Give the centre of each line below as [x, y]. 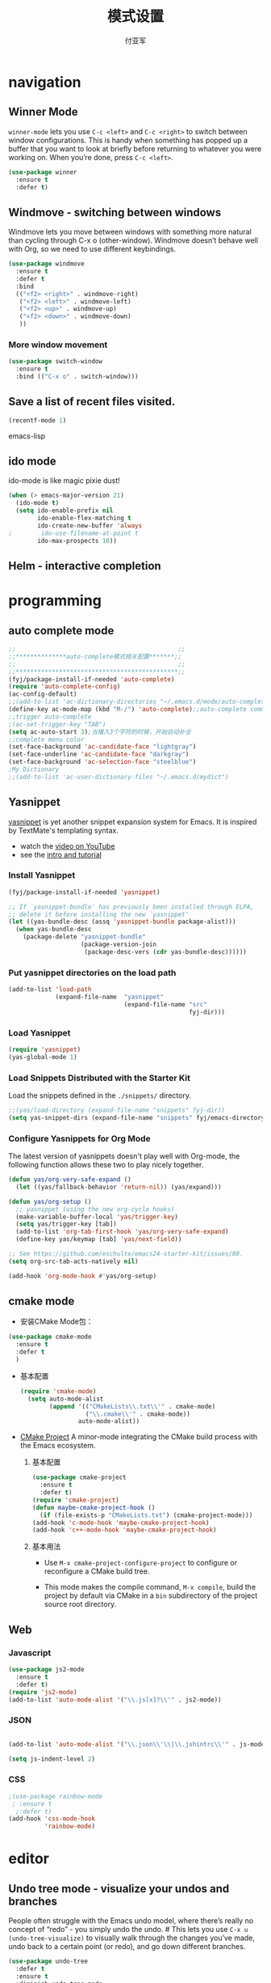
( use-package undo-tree [48, 1962]
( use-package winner [43, 172]
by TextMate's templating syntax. [63, 830]
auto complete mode [61, 631]
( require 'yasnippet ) [45, 1049]
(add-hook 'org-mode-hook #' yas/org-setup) [83, 1276]
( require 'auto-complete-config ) [65, 687]
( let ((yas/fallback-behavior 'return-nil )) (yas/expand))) [119, 1187]
